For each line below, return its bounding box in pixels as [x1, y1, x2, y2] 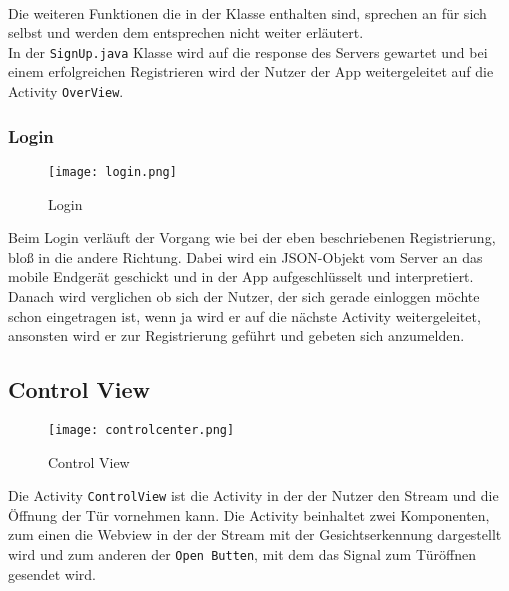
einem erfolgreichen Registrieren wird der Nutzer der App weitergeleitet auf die [8, 61, 494, 82]
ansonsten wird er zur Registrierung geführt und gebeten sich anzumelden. [8, 325, 465, 346]
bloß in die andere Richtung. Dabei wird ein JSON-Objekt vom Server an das [8, 246, 483, 267]
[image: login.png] [48, 164, 177, 179]
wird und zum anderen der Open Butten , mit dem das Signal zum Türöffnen [8, 544, 476, 565]
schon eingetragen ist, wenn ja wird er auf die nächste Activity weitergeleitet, [8, 305, 481, 326]
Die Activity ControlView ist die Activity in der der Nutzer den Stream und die [8, 485, 499, 506]
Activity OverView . [8, 81, 124, 102]
